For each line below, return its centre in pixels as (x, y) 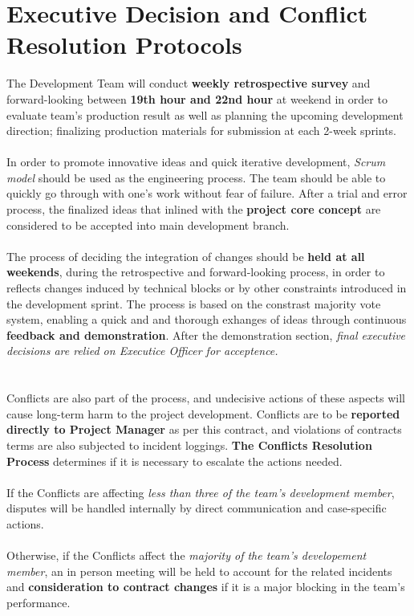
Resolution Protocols (124, 45)
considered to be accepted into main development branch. (148, 224)
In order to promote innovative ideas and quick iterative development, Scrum (196, 162)
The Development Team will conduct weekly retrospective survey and (189, 83)
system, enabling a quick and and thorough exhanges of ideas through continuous (207, 319)
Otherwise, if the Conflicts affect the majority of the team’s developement (187, 555)
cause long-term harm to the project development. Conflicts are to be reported (203, 413)
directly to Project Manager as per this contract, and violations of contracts (204, 429)
